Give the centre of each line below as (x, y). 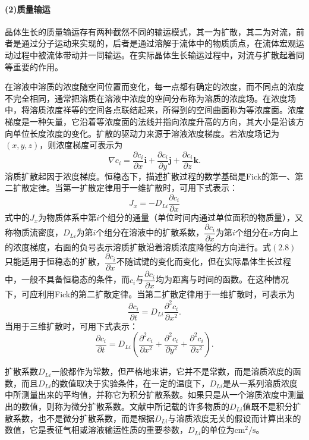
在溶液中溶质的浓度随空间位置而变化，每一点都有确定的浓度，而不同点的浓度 (154, 87)
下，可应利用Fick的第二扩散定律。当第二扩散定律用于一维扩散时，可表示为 (150, 294)
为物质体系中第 (67, 217)
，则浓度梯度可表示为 (81, 145)
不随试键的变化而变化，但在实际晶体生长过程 (204, 261)
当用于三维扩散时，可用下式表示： (71, 326)
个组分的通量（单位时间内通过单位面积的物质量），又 (201, 217)
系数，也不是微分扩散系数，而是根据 (83, 418)
